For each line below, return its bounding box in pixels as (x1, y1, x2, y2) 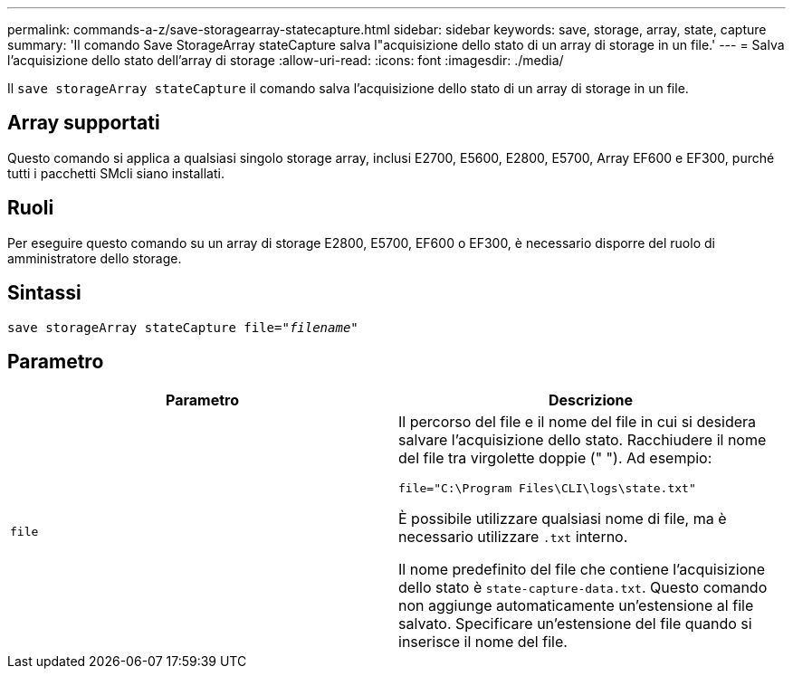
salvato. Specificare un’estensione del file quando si (398, 614, 752, 633)
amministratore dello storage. (7, 250, 182, 266)
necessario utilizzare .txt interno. (398, 528, 628, 547)
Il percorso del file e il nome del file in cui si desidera (398, 413, 757, 432)
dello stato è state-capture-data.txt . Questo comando (398, 578, 768, 597)
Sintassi (7, 281, 81, 305)
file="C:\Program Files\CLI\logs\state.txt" (398, 481, 696, 496)
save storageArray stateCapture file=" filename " (7, 319, 358, 335)
